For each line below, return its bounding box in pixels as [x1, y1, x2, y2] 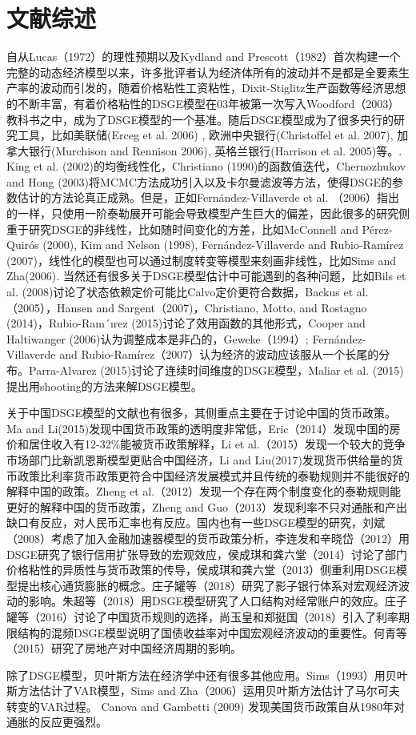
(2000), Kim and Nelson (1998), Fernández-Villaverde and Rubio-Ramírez [42, 236, 404, 253]
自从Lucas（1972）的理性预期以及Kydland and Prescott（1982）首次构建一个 [6, 48, 401, 65]
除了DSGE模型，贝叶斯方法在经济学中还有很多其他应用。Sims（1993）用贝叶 [6, 666, 408, 683]
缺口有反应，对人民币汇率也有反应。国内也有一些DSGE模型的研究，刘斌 [6, 514, 386, 531]
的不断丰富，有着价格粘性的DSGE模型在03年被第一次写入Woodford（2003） [6, 94, 400, 111]
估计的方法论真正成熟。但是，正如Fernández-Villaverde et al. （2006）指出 [17, 189, 400, 206]
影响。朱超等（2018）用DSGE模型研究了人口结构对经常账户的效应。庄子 [28, 592, 408, 609]
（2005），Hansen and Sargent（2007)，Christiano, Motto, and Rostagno [6, 299, 367, 315]
